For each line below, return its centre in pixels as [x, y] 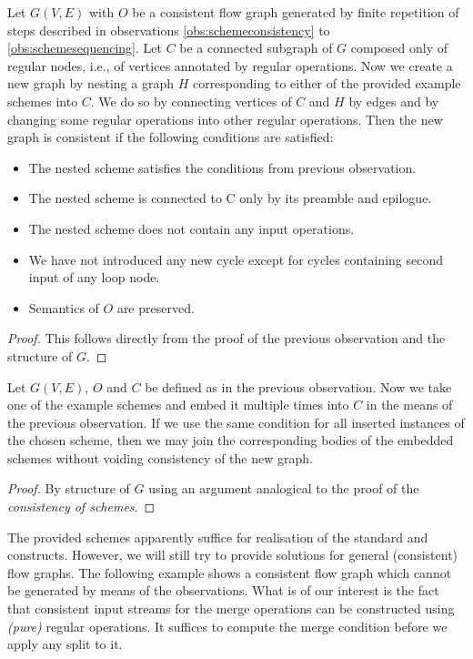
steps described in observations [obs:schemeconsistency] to [169, 30]
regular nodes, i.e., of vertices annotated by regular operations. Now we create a [230, 65]
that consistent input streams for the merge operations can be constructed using [231, 608]
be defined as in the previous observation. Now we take [298, 386]
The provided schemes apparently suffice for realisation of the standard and [218, 537]
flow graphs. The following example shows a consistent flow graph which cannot [230, 572]
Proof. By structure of [69, 488]
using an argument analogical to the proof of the [284, 488]
